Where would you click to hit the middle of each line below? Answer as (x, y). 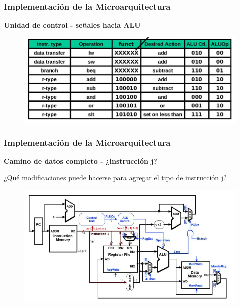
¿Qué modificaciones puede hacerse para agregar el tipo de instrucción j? (115, 178)
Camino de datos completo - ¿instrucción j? (81, 161)
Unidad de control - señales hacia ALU (72, 25)
